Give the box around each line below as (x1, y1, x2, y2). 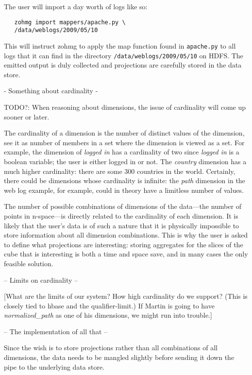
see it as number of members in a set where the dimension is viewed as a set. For (4, 137, 245, 147)
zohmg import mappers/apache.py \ (14, 18, 126, 26)
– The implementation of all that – (4, 326, 108, 336)
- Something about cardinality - (4, 85, 98, 96)
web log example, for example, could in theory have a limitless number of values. (4, 185, 244, 195)
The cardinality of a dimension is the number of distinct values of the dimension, (4, 128, 245, 138)
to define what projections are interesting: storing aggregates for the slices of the (4, 239, 243, 249)
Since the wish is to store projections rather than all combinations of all (4, 342, 218, 353)
